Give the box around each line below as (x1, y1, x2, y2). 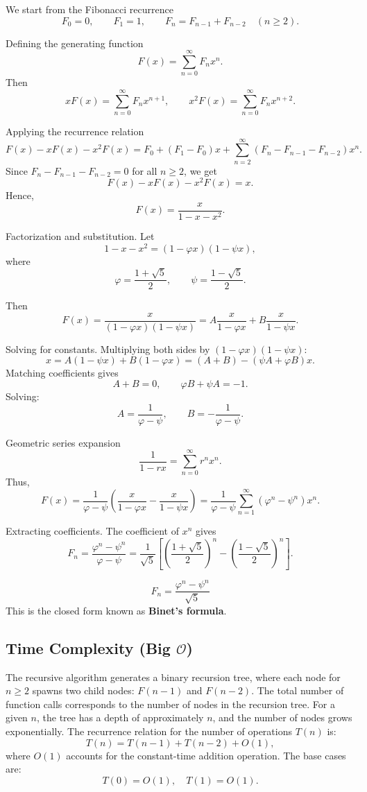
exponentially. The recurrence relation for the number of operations (6, 724, 292, 739)
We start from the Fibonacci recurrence (6, 2, 173, 16)
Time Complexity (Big (6, 637, 171, 658)
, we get (184, 163, 217, 178)
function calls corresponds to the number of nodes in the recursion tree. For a (6, 696, 335, 711)
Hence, (6, 188, 34, 203)
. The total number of (251, 683, 344, 698)
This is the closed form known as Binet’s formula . (6, 603, 227, 617)
